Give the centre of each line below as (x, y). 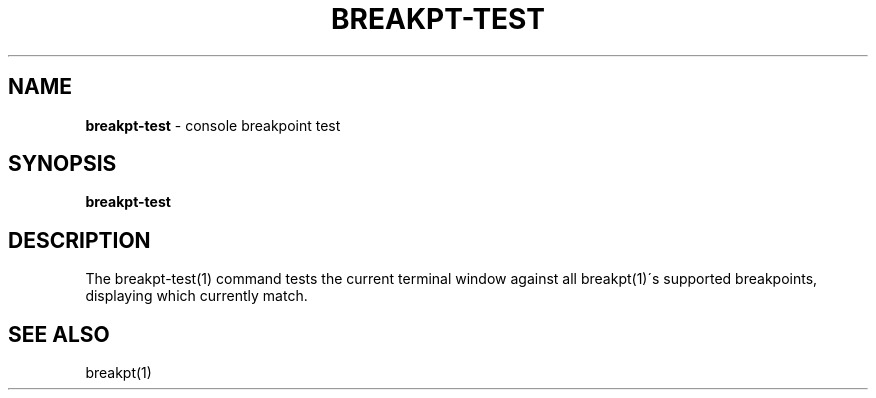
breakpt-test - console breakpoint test (213, 125)
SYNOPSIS (62, 164)
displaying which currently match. (196, 296)
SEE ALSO (59, 334)
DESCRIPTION (79, 240)
